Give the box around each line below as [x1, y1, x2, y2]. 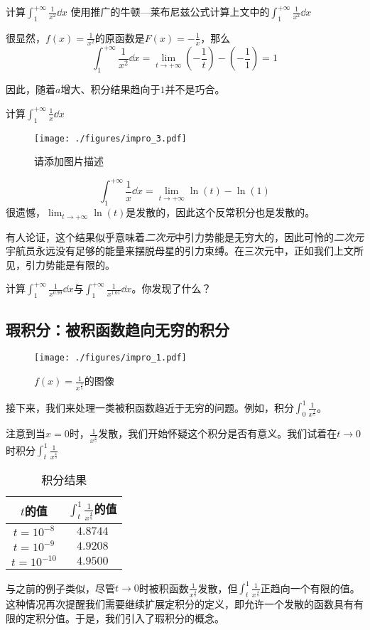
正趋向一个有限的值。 [260, 580, 360, 595]
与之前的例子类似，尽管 [6, 580, 115, 595]
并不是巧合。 [165, 82, 225, 97]
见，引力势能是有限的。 [6, 257, 115, 272]
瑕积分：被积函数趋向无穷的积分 [6, 318, 229, 340]
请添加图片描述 [34, 154, 104, 169]
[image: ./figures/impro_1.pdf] [34, 353, 187, 363]
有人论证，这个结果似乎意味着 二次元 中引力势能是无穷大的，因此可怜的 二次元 [6, 229, 364, 244]
